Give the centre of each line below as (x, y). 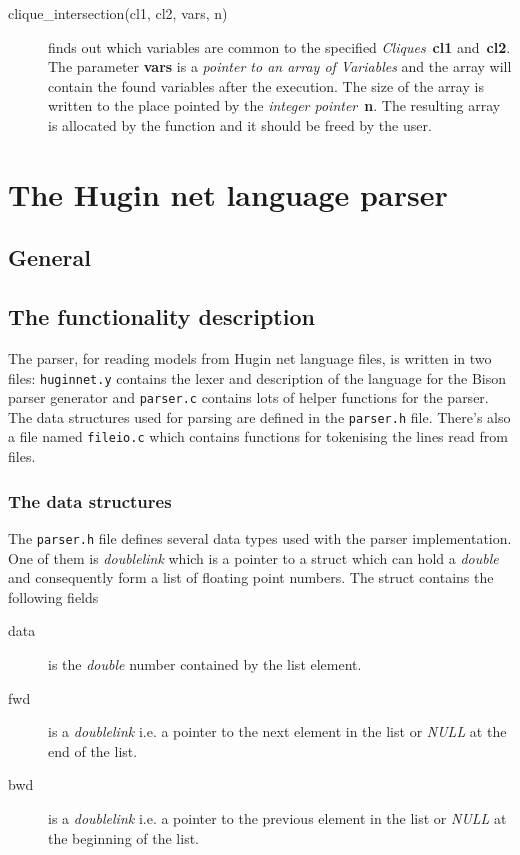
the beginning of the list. (123, 837)
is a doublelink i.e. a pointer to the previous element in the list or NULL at (277, 817)
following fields (53, 596)
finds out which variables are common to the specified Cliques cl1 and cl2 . (279, 46)
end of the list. (93, 750)
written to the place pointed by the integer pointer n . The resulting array (274, 105)
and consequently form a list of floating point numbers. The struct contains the (251, 577)
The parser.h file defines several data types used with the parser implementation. (260, 537)
